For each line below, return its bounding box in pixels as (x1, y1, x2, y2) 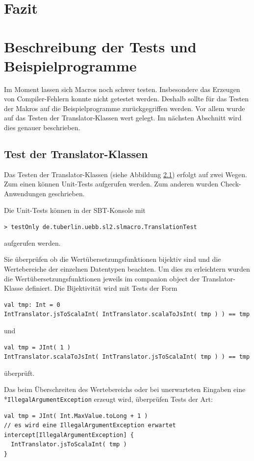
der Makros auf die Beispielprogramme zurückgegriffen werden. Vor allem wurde (4, 103, 245, 113)
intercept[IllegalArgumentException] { (4, 431, 134, 438)
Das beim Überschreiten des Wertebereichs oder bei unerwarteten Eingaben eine (4, 384, 246, 394)
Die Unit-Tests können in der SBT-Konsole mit (4, 205, 146, 215)
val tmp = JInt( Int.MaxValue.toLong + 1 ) (4, 412, 148, 419)
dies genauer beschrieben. (4, 122, 80, 133)
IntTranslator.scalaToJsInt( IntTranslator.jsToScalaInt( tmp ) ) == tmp (4, 353, 250, 361)
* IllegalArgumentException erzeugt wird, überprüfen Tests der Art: (4, 394, 213, 404)
